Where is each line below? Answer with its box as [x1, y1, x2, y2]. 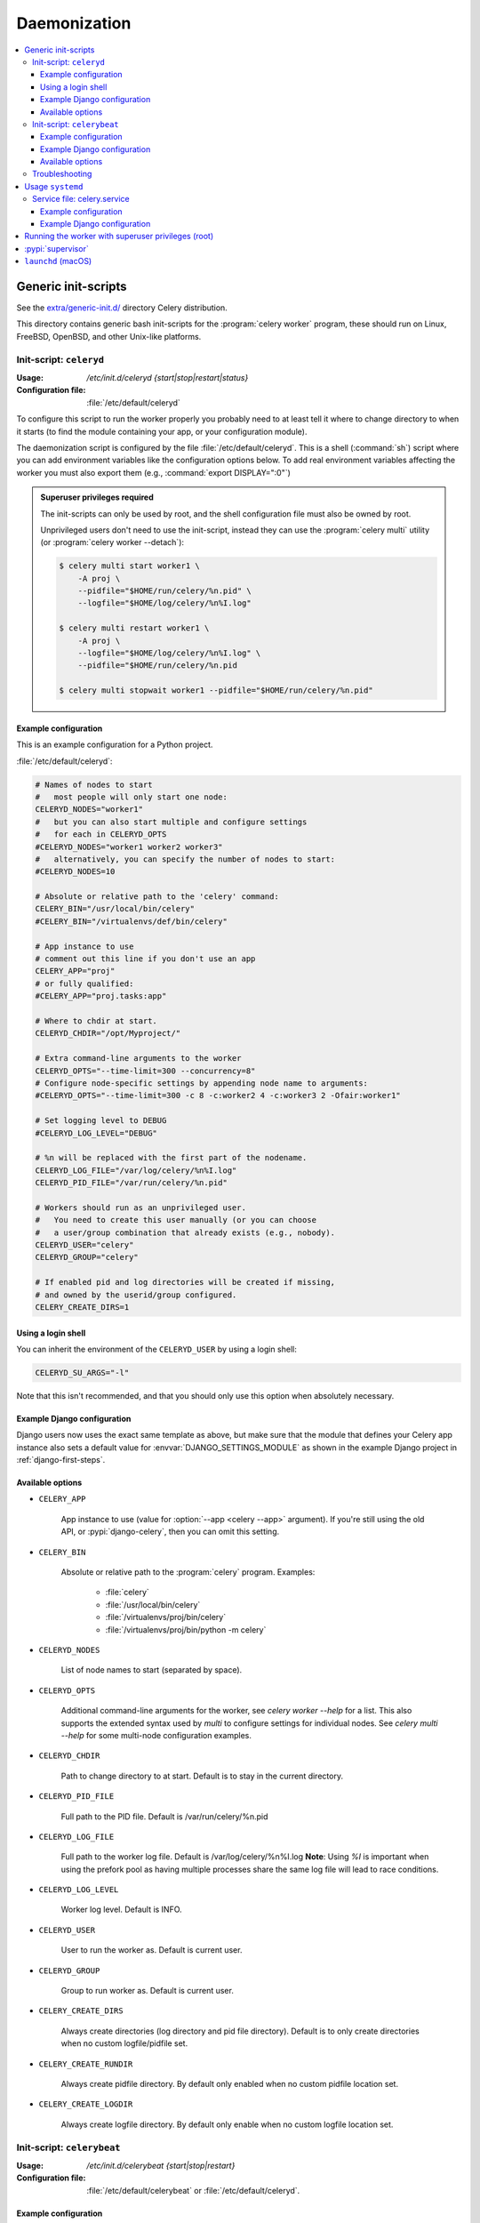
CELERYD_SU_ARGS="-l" [35, 1368, 130, 1377]
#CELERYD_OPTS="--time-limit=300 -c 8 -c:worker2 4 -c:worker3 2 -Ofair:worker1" [35, 1090, 402, 1101]
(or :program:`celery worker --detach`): [40, 537, 185, 548]
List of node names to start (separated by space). [60, 1665, 243, 1675]
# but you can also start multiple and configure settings [35, 816, 308, 827]
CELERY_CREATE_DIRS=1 [35, 1302, 130, 1312]
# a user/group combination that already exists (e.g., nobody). [35, 1227, 336, 1238]
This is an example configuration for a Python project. [16, 739, 213, 750]
